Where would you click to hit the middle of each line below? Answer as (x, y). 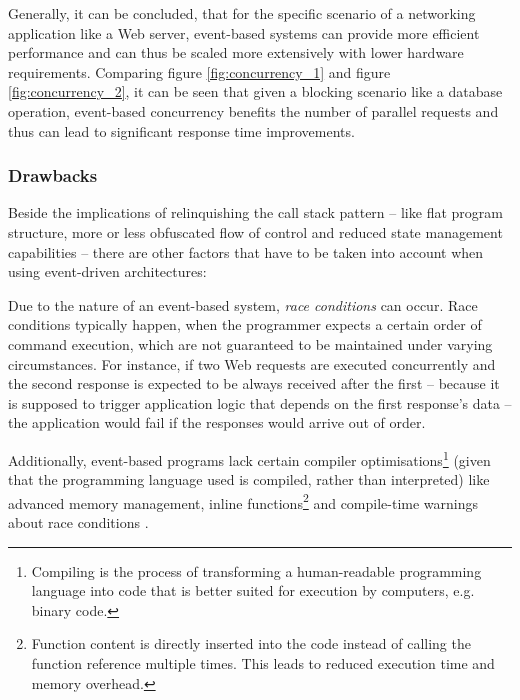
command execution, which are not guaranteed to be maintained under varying (250, 343)
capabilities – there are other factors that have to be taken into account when (246, 251)
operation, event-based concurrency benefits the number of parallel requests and (253, 110)
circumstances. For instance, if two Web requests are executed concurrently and (252, 363)
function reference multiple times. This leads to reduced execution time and (263, 662)
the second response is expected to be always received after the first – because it (254, 383)
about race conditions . (78, 522)
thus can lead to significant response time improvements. (181, 130)
